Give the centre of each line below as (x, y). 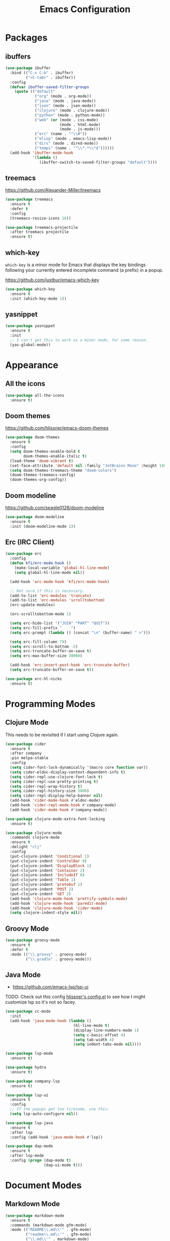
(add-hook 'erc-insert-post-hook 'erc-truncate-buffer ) (70, 665)
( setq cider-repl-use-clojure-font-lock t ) (56, 777)
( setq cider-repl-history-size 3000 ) (50, 791)
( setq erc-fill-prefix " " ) (43, 628)
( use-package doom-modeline (35, 517)
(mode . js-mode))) (80, 129)
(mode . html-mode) (80, 125)
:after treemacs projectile (39, 232)
